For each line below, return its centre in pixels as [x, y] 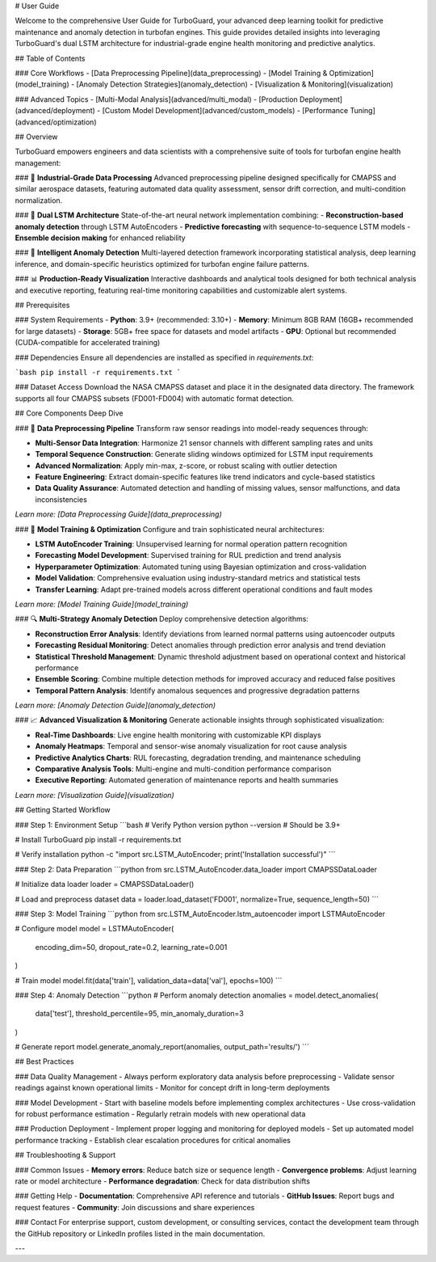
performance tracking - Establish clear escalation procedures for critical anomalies [153, 1140]
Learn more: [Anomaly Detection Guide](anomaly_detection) [115, 705]
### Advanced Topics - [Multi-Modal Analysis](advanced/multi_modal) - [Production [156, 99]
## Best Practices [44, 1062]
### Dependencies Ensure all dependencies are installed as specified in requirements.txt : [164, 357]
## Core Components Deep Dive [69, 413]
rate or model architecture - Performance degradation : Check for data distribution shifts [163, 1181]
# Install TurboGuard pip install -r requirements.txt [98, 840]
